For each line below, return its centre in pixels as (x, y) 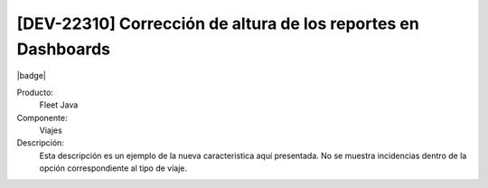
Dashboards (63, 49)
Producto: (35, 92)
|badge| (32, 76)
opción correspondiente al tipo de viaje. (113, 168)
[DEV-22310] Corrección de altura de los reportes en (218, 23)
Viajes (51, 130)
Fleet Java (59, 105)
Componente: (42, 117)
